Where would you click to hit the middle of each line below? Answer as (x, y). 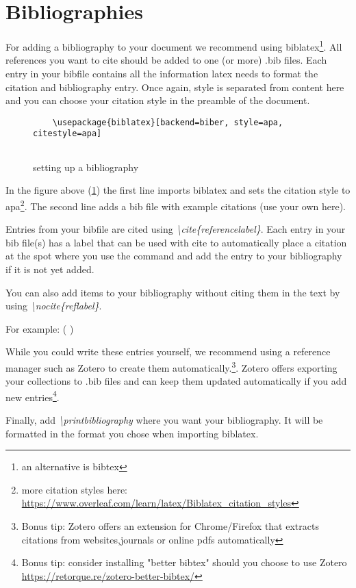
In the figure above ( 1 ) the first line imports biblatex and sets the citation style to (178, 190)
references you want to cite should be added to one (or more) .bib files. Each (166, 60)
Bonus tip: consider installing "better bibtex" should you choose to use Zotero (184, 562)
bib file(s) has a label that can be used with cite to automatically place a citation (176, 242)
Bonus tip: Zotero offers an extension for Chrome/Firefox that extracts (170, 525)
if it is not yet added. (50, 269)
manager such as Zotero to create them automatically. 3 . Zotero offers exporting (171, 366)
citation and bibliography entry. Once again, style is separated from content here (175, 87)
